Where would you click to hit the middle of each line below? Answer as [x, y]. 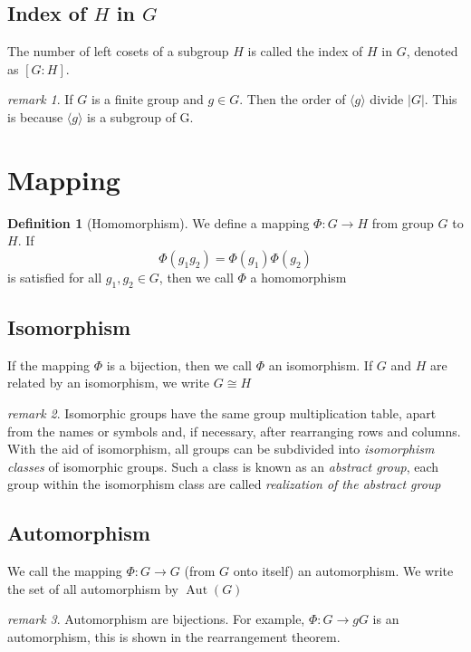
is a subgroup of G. [140, 116]
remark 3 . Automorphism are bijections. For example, [156, 619]
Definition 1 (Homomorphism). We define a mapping [159, 222]
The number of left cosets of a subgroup [118, 51]
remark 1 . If [40, 99]
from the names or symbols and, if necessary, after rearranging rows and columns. [234, 431]
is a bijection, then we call [179, 364]
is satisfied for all [55, 277]
